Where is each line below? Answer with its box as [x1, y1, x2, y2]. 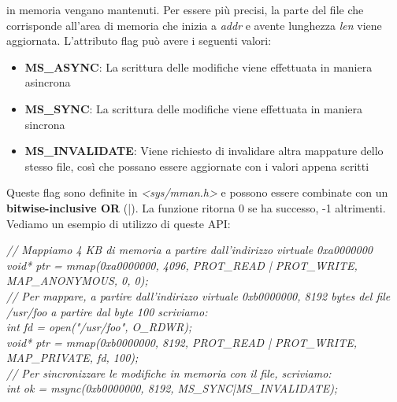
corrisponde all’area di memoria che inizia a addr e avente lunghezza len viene [6, 17, 382, 33]
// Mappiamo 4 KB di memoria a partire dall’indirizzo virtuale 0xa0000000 [6, 242, 373, 258]
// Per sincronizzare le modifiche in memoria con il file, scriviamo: [6, 364, 332, 381]
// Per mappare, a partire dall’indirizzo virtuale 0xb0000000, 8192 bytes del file [6, 287, 391, 304]
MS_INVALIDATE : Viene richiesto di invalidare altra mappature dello [24, 142, 384, 159]
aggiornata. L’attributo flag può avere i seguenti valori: [6, 32, 272, 49]
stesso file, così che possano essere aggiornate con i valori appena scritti [24, 157, 369, 174]
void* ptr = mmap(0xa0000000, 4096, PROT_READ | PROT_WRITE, [6, 256, 358, 273]
